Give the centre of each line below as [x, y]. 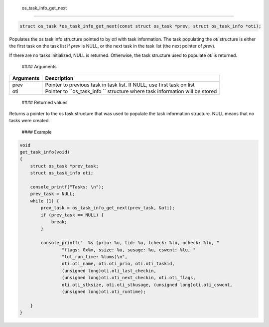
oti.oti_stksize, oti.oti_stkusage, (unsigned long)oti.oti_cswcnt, [147, 285]
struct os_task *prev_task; [65, 166]
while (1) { [45, 201]
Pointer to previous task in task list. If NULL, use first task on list [120, 85]
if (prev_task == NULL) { [72, 215]
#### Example [37, 132]
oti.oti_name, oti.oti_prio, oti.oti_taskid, [118, 264]
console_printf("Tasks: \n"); [67, 187]
